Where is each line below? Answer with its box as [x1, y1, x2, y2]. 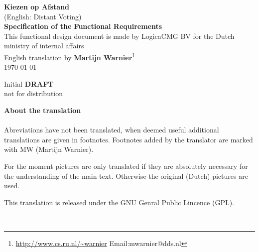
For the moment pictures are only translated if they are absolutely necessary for [4, 160, 248, 171]
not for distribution [4, 88, 63, 99]
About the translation [4, 105, 81, 115]
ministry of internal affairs [4, 40, 84, 51]
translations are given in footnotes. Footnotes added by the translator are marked [4, 134, 253, 144]
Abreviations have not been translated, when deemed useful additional [4, 125, 219, 135]
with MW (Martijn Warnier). [4, 144, 94, 154]
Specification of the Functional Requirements [4, 21, 162, 31]
